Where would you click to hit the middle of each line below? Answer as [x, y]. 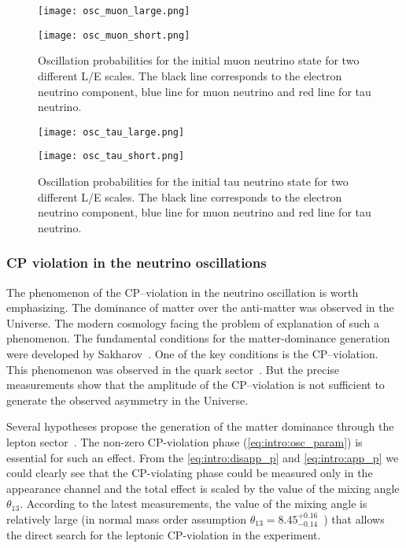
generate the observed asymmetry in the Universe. [127, 400]
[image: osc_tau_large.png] [111, 132]
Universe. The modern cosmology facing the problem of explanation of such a [193, 322]
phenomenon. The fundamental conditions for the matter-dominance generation [198, 338]
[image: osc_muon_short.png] [114, 35]
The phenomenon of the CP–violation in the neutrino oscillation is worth [183, 292]
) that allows [354, 518]
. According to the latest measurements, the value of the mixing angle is [194, 504]
